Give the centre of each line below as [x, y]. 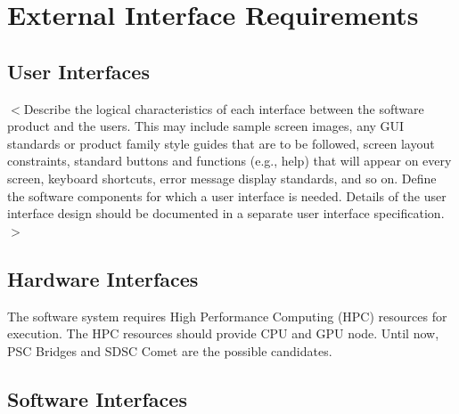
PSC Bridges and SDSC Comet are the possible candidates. [170, 350]
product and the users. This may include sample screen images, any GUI [206, 126]
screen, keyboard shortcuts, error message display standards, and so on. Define [222, 178]
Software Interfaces [97, 398]
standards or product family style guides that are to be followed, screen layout [221, 143]
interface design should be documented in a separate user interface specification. [226, 213]
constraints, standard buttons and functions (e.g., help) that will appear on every [229, 161]
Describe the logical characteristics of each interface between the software [224, 108]
